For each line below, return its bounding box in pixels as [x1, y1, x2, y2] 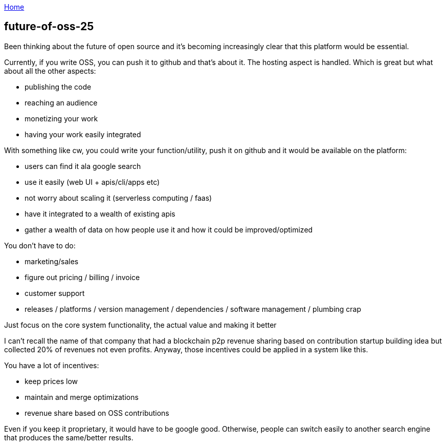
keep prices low [25, 376, 78, 386]
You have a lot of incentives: [4, 360, 99, 370]
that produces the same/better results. [4, 433, 133, 442]
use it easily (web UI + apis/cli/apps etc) [25, 177, 160, 186]
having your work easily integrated [25, 130, 141, 139]
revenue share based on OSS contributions [25, 408, 169, 417]
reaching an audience [25, 98, 98, 107]
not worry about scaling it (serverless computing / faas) [25, 193, 212, 202]
